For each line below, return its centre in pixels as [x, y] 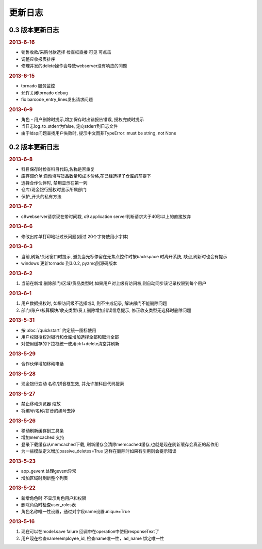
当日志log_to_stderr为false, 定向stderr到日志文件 [70, 126]
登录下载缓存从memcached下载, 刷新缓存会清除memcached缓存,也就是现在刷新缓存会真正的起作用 [120, 444]
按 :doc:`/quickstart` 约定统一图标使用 [59, 330]
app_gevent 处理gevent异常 [49, 471]
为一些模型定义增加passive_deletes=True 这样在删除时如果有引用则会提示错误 [99, 451]
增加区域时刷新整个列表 [44, 478]
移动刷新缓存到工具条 [42, 431]
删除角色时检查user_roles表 [49, 504]
